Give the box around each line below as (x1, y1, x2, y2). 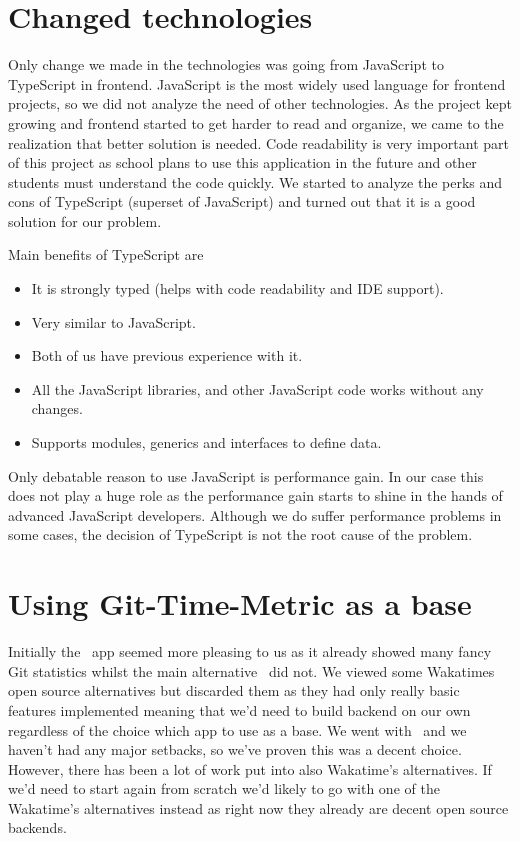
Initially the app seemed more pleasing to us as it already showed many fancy (8, 641, 492, 662)
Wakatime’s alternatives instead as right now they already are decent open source (8, 797, 509, 818)
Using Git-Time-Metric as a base (8, 583, 472, 624)
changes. (31, 398, 83, 419)
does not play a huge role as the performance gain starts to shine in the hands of (8, 485, 503, 506)
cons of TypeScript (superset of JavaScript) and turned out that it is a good (8, 191, 476, 212)
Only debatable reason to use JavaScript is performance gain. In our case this (8, 465, 484, 486)
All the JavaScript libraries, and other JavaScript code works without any (31, 378, 484, 399)
